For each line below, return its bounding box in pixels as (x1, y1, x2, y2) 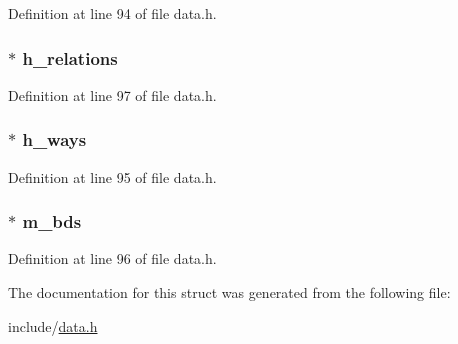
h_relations (22, 45, 118, 70)
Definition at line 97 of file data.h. (8, 84, 217, 105)
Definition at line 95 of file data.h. (8, 166, 217, 187)
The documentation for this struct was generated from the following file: (8, 282, 451, 303)
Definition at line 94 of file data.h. (8, 3, 217, 23)
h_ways (22, 127, 87, 152)
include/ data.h (8, 315, 98, 336)
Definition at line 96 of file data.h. (8, 248, 217, 269)
